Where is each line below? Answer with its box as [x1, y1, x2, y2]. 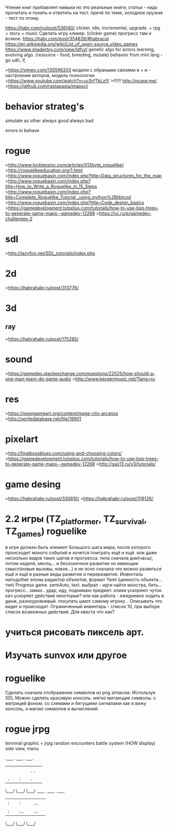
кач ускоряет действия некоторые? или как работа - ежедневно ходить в [5, 592, 164, 599]
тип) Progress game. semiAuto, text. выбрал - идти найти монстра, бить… [5, 582, 162, 588]
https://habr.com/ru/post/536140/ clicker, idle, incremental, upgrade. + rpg [5, 25, 160, 31]
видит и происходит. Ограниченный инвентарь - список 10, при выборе [5, 603, 160, 609]
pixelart [5, 433, 38, 445]
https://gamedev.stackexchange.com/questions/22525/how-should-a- [8, 370, 155, 376]
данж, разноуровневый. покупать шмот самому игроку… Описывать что [5, 598, 162, 604]
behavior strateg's [5, 101, 84, 112]
